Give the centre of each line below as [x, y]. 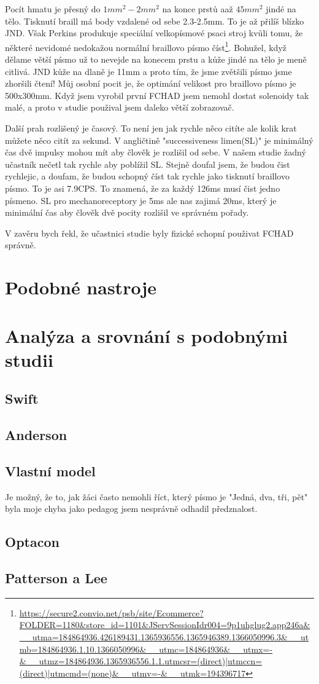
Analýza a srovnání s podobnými [146, 335]
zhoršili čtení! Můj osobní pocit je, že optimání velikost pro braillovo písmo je [151, 83]
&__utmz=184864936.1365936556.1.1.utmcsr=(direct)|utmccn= [141, 661]
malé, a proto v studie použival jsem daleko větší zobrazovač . [120, 107]
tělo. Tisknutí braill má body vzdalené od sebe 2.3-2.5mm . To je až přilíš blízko [155, 21]
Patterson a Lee [56, 578]
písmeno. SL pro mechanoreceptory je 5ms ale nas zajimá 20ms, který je [141, 200]
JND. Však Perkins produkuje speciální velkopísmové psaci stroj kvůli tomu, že [154, 33]
